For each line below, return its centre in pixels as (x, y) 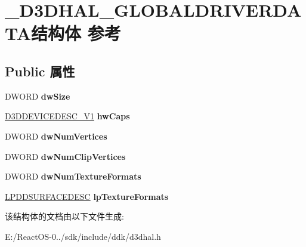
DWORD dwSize (38, 96)
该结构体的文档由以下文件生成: (64, 216)
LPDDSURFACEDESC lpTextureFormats (87, 196)
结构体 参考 (76, 33)
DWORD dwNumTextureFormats (73, 176)
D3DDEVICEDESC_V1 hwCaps (67, 116)
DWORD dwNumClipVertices (65, 156)
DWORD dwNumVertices (56, 136)
